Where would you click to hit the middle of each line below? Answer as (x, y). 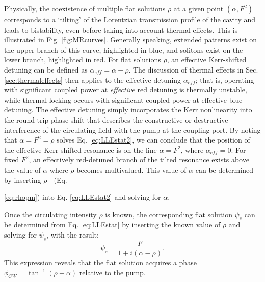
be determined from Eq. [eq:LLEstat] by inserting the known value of (112, 225)
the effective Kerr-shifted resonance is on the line (81, 149)
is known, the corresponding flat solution (169, 214)
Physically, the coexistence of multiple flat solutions (85, 8)
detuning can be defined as (46, 69)
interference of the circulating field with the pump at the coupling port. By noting (132, 130)
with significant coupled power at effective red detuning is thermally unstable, (126, 90)
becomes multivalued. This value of (131, 169)
